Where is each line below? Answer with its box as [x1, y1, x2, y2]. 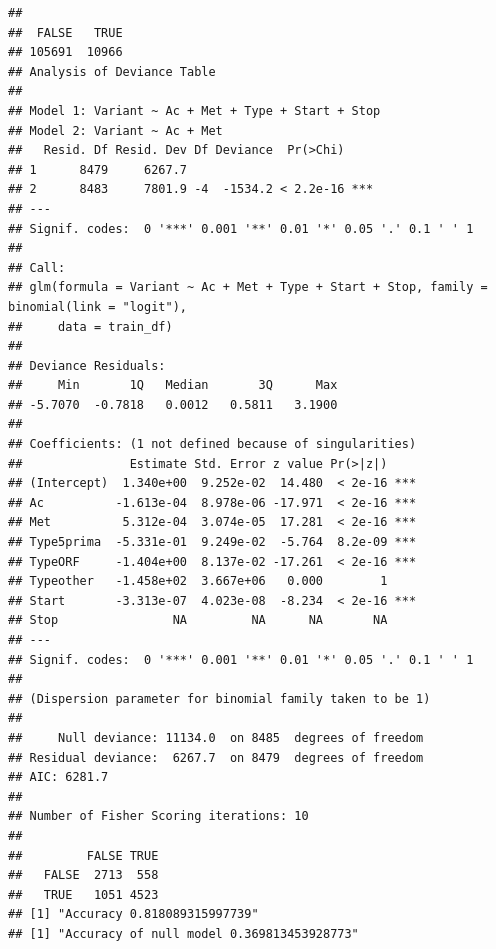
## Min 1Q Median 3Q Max [8, 378, 338, 393]
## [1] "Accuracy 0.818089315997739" [8, 907, 259, 922]
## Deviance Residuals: [8, 358, 166, 373]
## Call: [8, 260, 66, 275]
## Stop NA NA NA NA [8, 613, 388, 628]
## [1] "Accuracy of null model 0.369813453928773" [8, 926, 359, 941]
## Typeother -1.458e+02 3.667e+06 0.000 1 [8, 574, 388, 589]
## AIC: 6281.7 [8, 770, 109, 785]
